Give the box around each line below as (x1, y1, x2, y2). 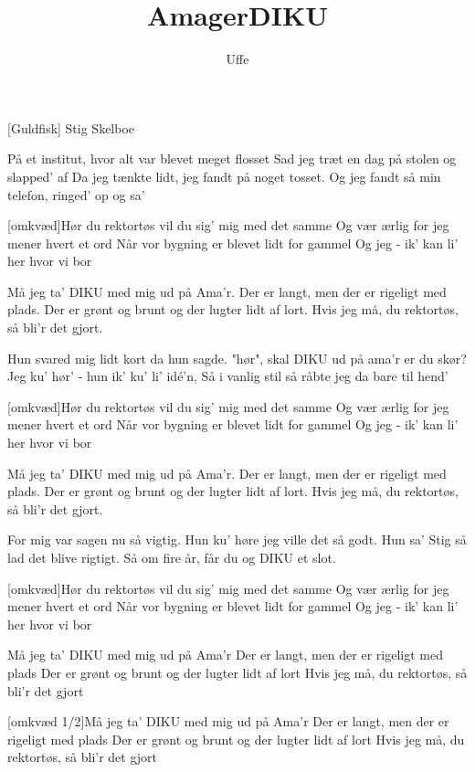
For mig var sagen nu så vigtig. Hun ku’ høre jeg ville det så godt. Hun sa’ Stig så (7, 530, 467, 549)
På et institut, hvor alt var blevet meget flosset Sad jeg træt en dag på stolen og (7, 149, 457, 168)
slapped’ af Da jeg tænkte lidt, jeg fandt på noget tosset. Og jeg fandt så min (7, 166, 441, 185)
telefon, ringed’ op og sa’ (7, 185, 145, 204)
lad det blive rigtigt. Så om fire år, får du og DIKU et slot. (7, 548, 336, 566)
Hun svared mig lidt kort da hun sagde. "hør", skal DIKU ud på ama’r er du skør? (7, 348, 467, 367)
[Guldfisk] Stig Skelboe (7, 118, 135, 137)
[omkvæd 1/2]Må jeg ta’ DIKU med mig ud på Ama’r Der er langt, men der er (7, 712, 449, 731)
